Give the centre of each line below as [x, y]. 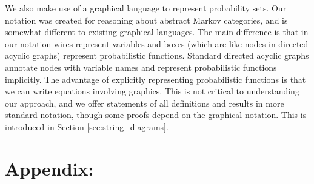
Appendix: [49, 168]
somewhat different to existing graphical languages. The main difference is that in [157, 32]
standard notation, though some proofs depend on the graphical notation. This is [156, 115]
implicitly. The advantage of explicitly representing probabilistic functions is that [155, 79]
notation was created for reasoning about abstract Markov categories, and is [146, 20]
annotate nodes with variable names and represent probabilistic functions [141, 67]
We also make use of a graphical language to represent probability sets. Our [146, 8]
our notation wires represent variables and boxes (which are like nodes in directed [157, 43]
